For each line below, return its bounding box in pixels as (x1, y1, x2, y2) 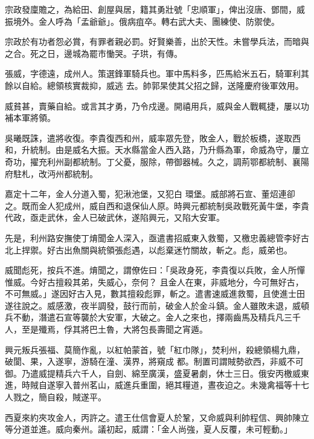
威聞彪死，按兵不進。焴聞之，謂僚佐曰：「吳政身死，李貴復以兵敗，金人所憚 (5, 264, 305, 276)
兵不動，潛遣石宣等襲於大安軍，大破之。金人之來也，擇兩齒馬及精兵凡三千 (5, 311, 301, 324)
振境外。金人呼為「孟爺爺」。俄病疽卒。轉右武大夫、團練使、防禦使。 (5, 15, 280, 27)
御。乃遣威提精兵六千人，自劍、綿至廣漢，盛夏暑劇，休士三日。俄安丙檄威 (5, 366, 301, 379)
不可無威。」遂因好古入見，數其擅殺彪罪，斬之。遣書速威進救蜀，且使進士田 (5, 287, 305, 300)
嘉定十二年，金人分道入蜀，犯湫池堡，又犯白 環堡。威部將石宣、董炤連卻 (5, 187, 295, 200)
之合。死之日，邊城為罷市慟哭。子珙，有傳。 (5, 47, 182, 59)
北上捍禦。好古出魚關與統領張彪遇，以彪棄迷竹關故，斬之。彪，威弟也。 (5, 243, 292, 256)
